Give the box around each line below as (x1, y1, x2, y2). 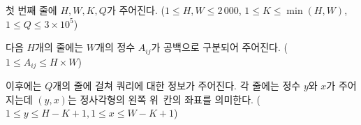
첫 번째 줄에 (6, 3, 57, 17)
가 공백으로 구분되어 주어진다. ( (151, 40, 288, 54)
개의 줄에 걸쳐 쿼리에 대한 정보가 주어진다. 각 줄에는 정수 (52, 78, 301, 93)
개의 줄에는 (35, 40, 84, 54)
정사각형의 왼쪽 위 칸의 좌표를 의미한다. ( (80, 91, 261, 106)
